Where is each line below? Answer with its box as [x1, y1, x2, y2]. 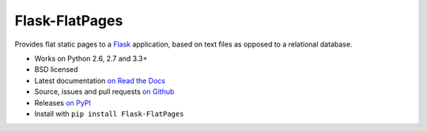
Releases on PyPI [34, 98, 91, 107]
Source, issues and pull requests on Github [34, 87, 175, 96]
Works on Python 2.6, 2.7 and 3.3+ [34, 54, 148, 63]
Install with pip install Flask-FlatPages [34, 109, 184, 118]
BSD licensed [34, 65, 78, 74]
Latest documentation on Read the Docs [34, 76, 166, 85]
